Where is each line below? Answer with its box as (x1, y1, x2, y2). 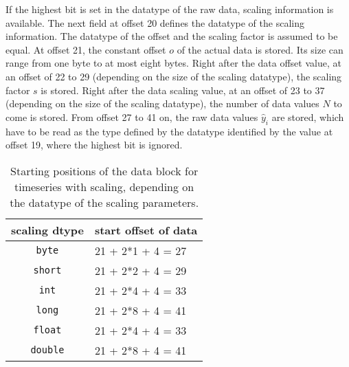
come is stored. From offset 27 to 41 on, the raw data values (5, 109, 258, 124)
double (30, 344, 65, 356)
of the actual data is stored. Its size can (177, 42, 344, 56)
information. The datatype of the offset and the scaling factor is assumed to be (5, 29, 338, 43)
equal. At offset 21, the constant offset (5, 42, 166, 56)
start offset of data (94, 221, 198, 238)
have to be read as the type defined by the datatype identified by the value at (5, 124, 333, 138)
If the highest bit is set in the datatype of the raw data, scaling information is (5, 2, 334, 16)
